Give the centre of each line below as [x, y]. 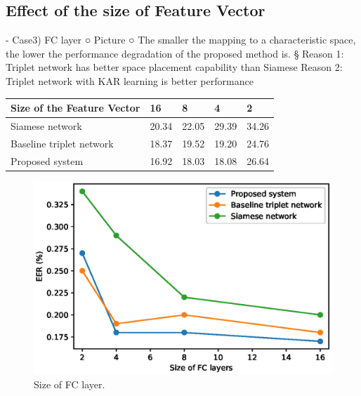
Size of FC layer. [70, 384]
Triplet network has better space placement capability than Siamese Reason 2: [174, 67]
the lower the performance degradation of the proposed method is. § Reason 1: [175, 53]
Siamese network [46, 125]
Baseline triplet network [62, 143]
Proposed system [47, 160]
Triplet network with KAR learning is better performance [130, 80]
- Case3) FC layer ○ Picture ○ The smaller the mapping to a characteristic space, [181, 40]
